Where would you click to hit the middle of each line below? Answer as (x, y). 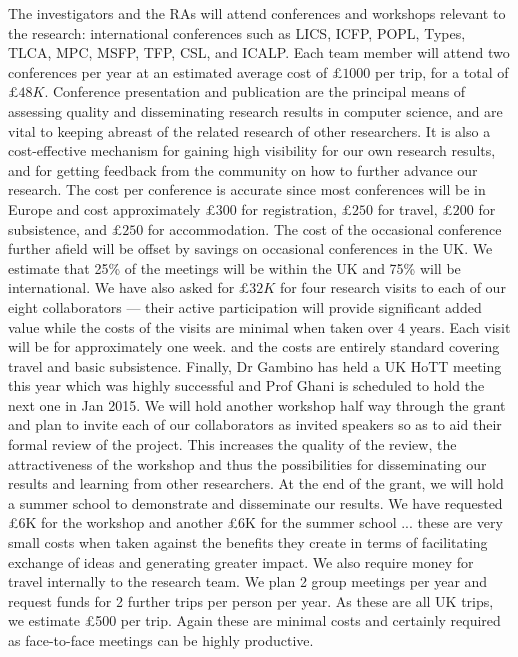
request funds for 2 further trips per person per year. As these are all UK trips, (251, 600)
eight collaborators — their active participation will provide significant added (245, 306)
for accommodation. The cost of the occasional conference (324, 228)
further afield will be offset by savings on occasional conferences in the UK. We (250, 248)
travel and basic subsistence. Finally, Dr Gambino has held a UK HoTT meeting (255, 365)
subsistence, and (58, 228)
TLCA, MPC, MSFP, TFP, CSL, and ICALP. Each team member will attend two (259, 52)
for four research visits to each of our (392, 287)
